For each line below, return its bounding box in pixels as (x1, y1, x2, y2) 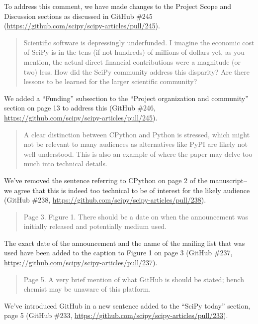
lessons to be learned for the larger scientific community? (23, 76, 197, 87)
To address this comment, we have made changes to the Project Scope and (4, 1, 232, 11)
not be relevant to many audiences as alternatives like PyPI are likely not (23, 139, 248, 149)
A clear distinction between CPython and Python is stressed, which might (23, 129, 250, 139)
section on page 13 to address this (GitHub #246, (4, 103, 156, 113)
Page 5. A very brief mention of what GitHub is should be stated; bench (23, 274, 244, 284)
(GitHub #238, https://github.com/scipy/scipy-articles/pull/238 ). (4, 195, 206, 205)
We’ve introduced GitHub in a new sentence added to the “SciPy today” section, (4, 300, 251, 311)
